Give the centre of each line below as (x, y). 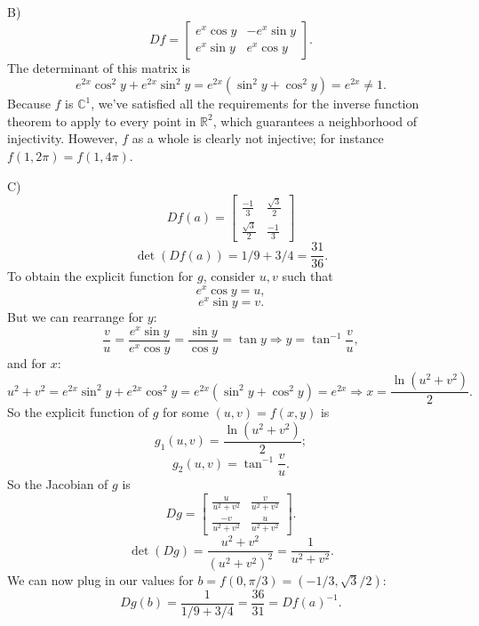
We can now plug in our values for (100, 579)
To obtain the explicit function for (100, 276)
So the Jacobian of (58, 484)
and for (27, 362)
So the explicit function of (78, 412)
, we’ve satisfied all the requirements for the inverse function (255, 104)
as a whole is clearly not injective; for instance (258, 138)
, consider (229, 276)
